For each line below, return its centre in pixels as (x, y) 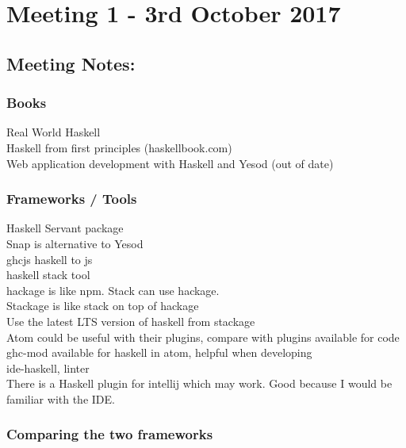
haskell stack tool (48, 275)
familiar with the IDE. (61, 398)
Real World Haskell (54, 132)
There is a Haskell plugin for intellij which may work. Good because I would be (199, 383)
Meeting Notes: (71, 63)
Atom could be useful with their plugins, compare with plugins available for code (203, 337)
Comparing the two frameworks (110, 434)
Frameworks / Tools (72, 199)
